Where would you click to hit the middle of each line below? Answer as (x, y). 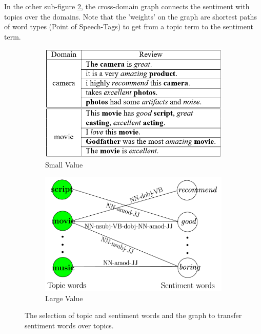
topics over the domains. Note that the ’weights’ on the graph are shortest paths (130, 16)
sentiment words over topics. (69, 325)
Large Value (64, 298)
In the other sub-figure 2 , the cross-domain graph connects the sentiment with (127, 6)
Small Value (64, 165)
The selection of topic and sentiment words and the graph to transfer (133, 315)
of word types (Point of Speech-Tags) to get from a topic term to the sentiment (129, 26)
